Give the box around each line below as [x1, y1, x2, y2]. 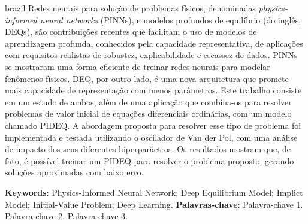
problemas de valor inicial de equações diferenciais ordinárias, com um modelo [5, 107, 292, 120]
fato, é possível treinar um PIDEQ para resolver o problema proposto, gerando [5, 154, 294, 167]
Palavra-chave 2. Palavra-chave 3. [5, 210, 128, 222]
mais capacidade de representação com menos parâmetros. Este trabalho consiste [5, 84, 302, 96]
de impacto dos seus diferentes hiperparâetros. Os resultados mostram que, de [5, 143, 291, 155]
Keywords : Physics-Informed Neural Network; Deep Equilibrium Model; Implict [5, 186, 303, 198]
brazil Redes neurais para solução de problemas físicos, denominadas [5, 2, 256, 14]
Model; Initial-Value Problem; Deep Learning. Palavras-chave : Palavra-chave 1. [5, 198, 303, 210]
